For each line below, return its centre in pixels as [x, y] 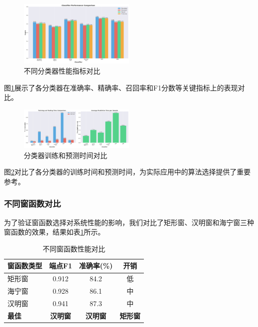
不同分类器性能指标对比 [62, 71]
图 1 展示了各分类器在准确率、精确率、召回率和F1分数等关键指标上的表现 [121, 87]
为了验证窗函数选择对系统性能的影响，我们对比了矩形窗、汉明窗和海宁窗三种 [129, 222]
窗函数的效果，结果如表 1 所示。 [54, 232]
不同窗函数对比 [32, 204]
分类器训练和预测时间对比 [65, 155]
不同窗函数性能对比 [74, 248]
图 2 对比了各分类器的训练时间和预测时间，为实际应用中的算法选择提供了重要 [127, 172]
